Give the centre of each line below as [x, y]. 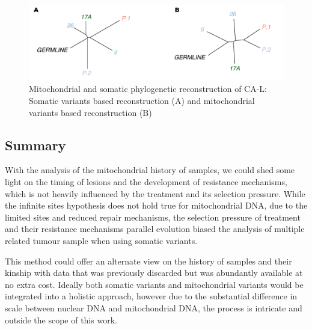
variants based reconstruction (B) [90, 112]
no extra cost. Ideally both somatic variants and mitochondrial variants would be [154, 284]
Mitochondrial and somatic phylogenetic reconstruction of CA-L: [148, 89]
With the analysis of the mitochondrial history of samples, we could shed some [150, 170]
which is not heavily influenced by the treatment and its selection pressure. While [155, 193]
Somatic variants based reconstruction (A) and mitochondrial [142, 101]
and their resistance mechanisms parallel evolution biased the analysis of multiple [155, 229]
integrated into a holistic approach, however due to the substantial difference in [151, 296]
